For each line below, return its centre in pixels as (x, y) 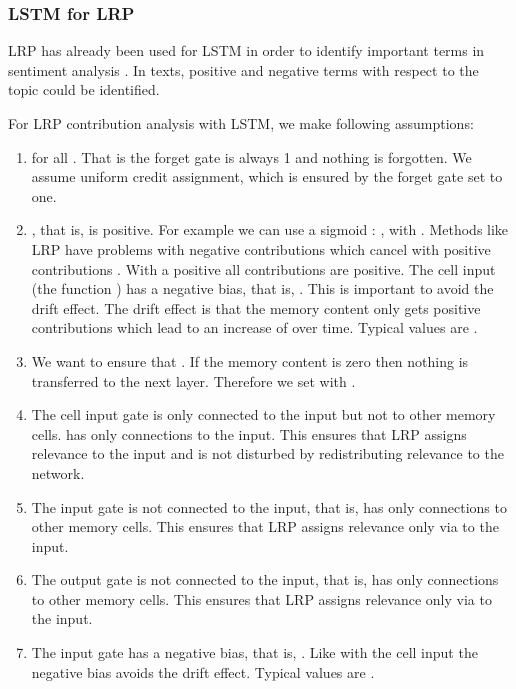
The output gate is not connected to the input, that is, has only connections (265, 579)
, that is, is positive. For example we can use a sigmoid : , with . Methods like (270, 229)
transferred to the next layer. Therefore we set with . (193, 380)
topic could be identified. (84, 89)
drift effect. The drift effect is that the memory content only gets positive (256, 307)
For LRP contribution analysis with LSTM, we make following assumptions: (241, 123)
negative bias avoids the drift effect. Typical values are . (203, 671)
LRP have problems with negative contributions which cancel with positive (261, 248)
